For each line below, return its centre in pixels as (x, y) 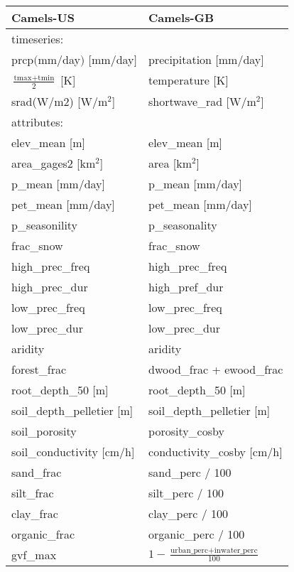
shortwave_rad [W (195, 101)
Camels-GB (181, 17)
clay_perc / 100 (189, 513)
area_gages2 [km (54, 163)
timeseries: (38, 39)
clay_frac (35, 513)
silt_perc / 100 (186, 492)
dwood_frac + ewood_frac (216, 369)
